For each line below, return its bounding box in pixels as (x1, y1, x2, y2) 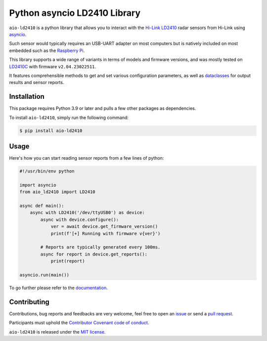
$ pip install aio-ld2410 (19, 128, 83, 133)
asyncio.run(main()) (19, 272, 69, 278)
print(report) (50, 258, 85, 264)
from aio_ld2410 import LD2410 (19, 189, 96, 195)
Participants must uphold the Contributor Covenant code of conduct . (9, 320, 149, 326)
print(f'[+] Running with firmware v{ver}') (50, 230, 161, 236)
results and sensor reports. (9, 80, 64, 85)
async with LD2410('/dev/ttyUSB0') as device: (30, 210, 145, 215)
